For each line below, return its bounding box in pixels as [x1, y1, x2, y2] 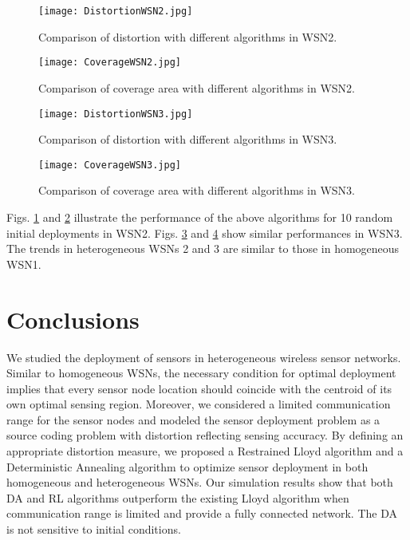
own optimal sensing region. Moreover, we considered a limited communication [6, 396, 391, 412]
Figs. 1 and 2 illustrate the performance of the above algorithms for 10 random [6, 209, 393, 225]
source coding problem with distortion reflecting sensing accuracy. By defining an [6, 427, 404, 443]
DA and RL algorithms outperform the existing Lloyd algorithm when [6, 489, 349, 506]
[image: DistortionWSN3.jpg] [38, 108, 193, 120]
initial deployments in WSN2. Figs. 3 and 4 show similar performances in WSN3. [6, 224, 403, 241]
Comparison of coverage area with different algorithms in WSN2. [38, 79, 356, 96]
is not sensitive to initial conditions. [6, 521, 181, 538]
